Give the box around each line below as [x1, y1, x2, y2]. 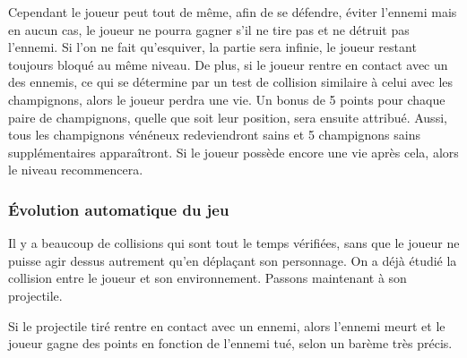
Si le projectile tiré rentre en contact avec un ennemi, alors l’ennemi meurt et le [8, 316, 445, 335]
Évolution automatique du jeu [8, 198, 229, 220]
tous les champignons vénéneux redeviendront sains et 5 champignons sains [8, 125, 420, 144]
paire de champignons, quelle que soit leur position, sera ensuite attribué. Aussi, [8, 107, 447, 126]
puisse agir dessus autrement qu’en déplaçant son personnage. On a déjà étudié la [8, 251, 457, 269]
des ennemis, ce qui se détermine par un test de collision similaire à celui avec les [8, 72, 454, 91]
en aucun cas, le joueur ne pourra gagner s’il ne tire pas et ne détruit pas [8, 20, 410, 38]
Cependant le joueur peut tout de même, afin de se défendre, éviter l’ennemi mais [8, 3, 457, 21]
